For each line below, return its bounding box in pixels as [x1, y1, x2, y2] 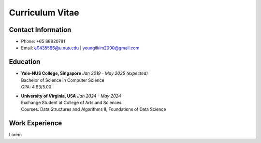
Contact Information [9, 26, 72, 34]
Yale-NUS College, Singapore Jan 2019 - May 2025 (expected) [21, 71, 148, 76]
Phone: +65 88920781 [21, 39, 65, 44]
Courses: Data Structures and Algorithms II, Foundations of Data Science [21, 106, 166, 112]
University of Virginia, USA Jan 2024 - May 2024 [21, 93, 121, 99]
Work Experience [9, 119, 62, 128]
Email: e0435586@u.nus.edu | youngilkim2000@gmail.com [21, 45, 140, 51]
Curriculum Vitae [9, 7, 79, 18]
